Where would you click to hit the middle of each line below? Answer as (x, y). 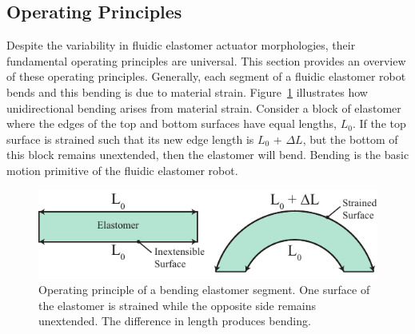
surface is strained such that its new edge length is (130, 139)
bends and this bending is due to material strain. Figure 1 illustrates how (187, 91)
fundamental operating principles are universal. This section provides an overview (206, 60)
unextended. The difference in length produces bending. (175, 321)
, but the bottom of (350, 139)
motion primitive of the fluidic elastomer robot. (122, 170)
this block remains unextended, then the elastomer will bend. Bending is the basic (208, 155)
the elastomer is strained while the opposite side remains (178, 305)
